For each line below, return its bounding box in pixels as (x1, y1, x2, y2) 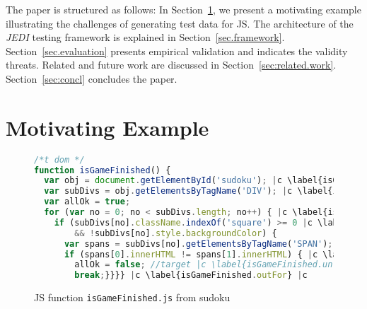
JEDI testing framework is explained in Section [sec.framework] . (6, 30, 285, 45)
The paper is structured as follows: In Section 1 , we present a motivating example (6, 2, 361, 16)
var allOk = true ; (44, 197, 131, 207)
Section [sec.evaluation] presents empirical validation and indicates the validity (6, 43, 348, 58)
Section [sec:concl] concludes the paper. (6, 71, 177, 86)
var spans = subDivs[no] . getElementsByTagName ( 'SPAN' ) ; (64, 238, 333, 249)
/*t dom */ (34, 154, 85, 165)
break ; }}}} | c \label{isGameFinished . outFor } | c (74, 270, 308, 281)
